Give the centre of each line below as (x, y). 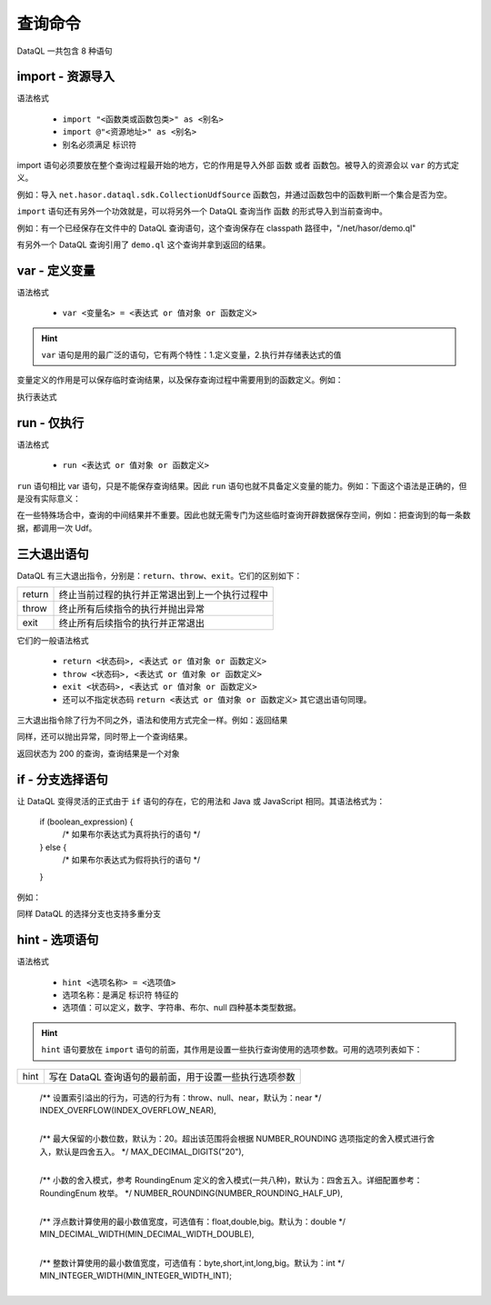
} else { (53, 847)
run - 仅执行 (50, 423)
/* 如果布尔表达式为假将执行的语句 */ (131, 860)
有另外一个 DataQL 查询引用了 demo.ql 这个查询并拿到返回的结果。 (144, 244)
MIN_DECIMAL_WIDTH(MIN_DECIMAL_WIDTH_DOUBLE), (147, 1234)
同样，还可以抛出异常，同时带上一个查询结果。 (105, 737)
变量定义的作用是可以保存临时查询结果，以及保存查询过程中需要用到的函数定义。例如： (180, 380)
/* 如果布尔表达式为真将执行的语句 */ (131, 834)
